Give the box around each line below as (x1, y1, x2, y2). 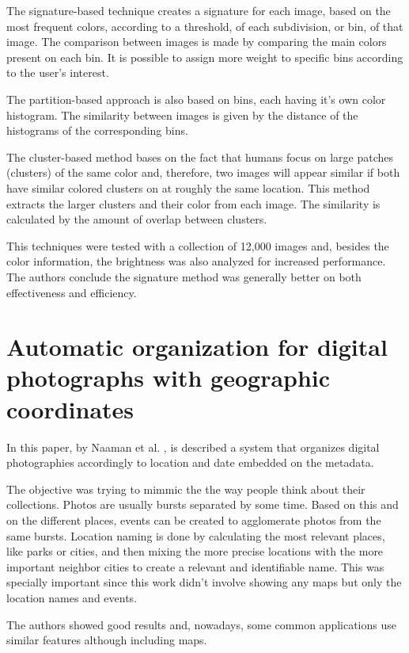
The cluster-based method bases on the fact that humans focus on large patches (6, 148, 394, 165)
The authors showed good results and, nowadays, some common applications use (6, 616, 396, 632)
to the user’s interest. (6, 64, 109, 81)
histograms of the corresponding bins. (6, 122, 188, 139)
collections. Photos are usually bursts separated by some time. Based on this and (6, 496, 399, 513)
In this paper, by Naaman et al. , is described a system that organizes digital (6, 438, 380, 455)
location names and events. (6, 589, 138, 605)
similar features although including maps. (6, 632, 207, 648)
